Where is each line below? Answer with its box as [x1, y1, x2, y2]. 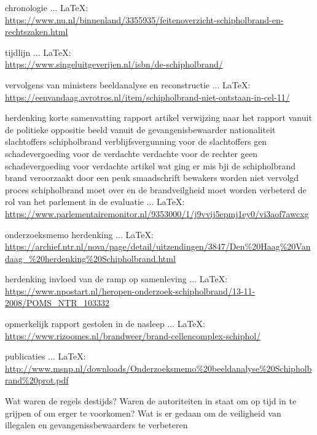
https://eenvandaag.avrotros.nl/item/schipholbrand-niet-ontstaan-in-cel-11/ [5, 90, 290, 103]
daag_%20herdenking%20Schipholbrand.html [5, 252, 176, 264]
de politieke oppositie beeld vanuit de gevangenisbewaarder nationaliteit [5, 123, 276, 136]
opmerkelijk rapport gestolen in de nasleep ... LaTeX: [5, 317, 205, 330]
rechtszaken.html [5, 25, 68, 38]
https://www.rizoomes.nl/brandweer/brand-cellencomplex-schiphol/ [5, 329, 261, 342]
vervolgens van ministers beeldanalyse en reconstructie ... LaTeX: [5, 78, 251, 91]
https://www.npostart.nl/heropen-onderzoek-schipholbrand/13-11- [5, 284, 256, 297]
